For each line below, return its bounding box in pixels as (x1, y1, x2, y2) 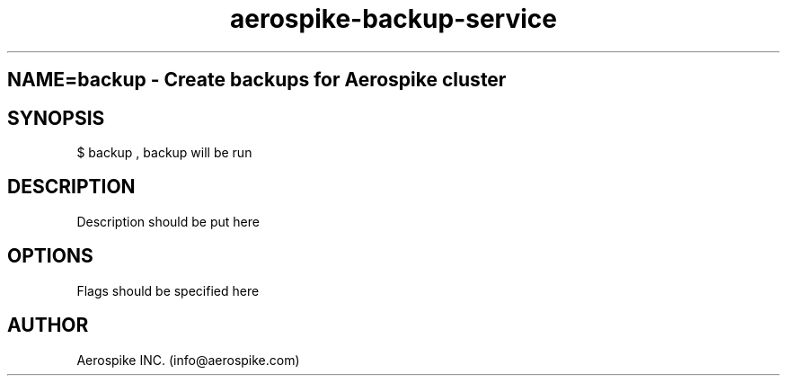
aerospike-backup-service (230, 4, 557, 34)
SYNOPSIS (7, 106, 105, 129)
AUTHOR (7, 314, 89, 337)
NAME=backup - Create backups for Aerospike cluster (7, 68, 507, 92)
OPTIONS (7, 245, 93, 268)
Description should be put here (76, 213, 260, 229)
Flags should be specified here (76, 282, 260, 298)
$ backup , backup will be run (76, 145, 252, 161)
